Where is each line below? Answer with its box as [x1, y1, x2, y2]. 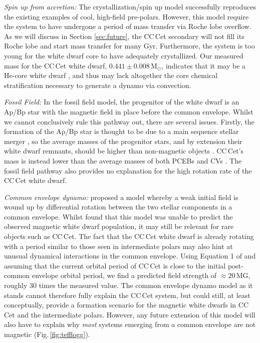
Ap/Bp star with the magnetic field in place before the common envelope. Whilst [4, 106, 253, 116]
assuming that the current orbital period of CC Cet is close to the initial [4, 260, 226, 270]
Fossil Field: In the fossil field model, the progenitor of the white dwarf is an [4, 96, 239, 107]
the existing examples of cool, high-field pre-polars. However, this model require [4, 11, 249, 21]
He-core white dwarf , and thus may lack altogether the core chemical [4, 70, 218, 80]
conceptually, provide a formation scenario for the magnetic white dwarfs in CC [4, 299, 249, 310]
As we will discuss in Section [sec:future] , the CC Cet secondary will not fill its [4, 30, 244, 41]
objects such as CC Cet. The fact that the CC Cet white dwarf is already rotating [4, 231, 254, 241]
